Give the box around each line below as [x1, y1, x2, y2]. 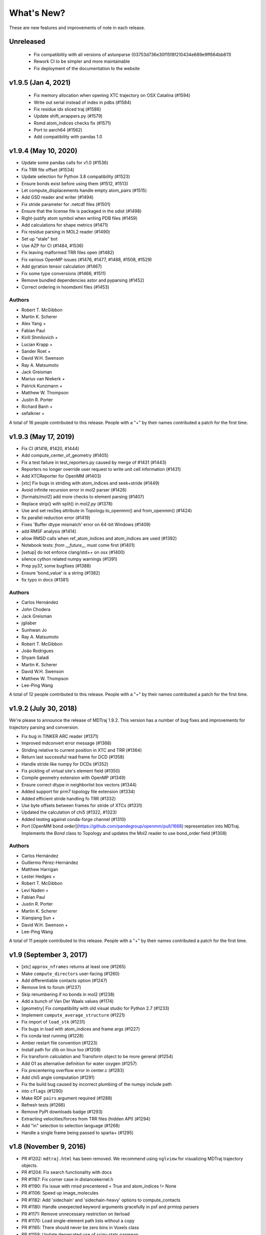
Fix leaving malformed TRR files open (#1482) [21, 249, 114, 255]
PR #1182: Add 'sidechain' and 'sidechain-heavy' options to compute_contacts [21, 1197, 181, 1203]
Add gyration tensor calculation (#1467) [21, 263, 102, 269]
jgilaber [21, 620, 37, 626]
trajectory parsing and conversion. [9, 724, 79, 730]
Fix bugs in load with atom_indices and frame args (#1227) [21, 1026, 140, 1032]
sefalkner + [21, 411, 45, 416]
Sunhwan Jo [21, 627, 47, 633]
